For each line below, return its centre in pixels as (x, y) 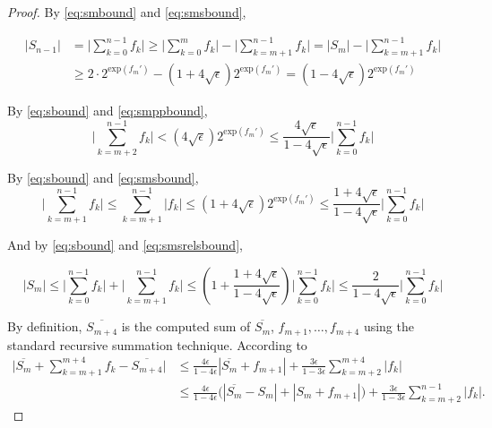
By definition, (45, 326)
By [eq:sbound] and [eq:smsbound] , (103, 178)
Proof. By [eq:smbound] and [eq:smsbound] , (127, 12)
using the (388, 326)
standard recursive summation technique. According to (157, 344)
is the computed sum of (186, 326)
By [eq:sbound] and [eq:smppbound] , (108, 110)
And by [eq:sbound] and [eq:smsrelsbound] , (125, 245)
